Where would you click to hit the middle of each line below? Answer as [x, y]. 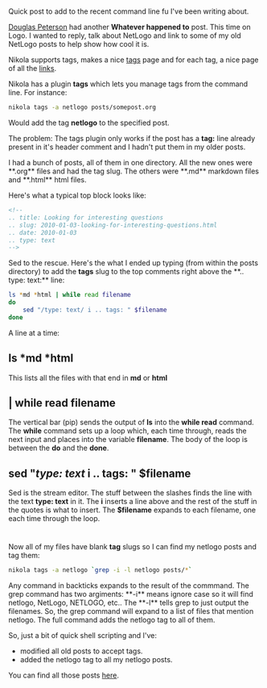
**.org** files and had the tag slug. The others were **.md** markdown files [134, 171]
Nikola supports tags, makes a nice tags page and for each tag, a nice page [133, 60]
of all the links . [33, 69]
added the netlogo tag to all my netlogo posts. [96, 660]
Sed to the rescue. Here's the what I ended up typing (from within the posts [133, 263]
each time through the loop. [54, 519]
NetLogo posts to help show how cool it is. [79, 44]
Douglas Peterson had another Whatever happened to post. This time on [129, 27]
